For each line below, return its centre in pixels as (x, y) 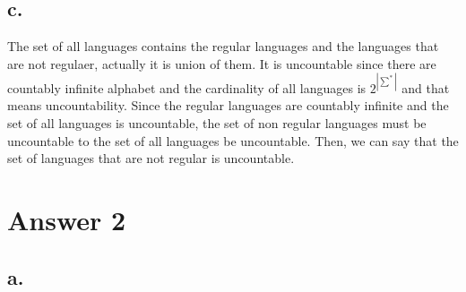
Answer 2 (67, 220)
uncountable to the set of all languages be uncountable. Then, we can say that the (233, 140)
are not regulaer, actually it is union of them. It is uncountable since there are (222, 63)
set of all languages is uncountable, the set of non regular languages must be (217, 123)
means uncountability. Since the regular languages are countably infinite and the (228, 105)
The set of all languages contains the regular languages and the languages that (223, 46)
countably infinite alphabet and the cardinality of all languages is (187, 87)
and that (426, 87)
